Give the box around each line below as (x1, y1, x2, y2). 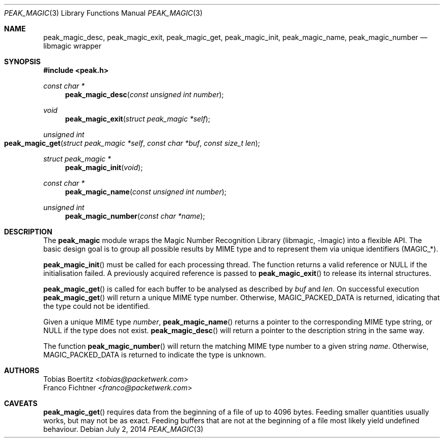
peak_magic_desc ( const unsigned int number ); (65, 90, 224, 99)
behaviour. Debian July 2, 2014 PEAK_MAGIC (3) (43, 425, 204, 433)
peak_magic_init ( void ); (65, 163, 143, 172)
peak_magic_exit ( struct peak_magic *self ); (65, 114, 210, 123)
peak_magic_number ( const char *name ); (65, 212, 205, 220)
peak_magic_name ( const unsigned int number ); (65, 187, 227, 196)
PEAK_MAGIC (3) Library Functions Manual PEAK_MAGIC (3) (4, 9, 203, 17)
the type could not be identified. (43, 302, 150, 310)
